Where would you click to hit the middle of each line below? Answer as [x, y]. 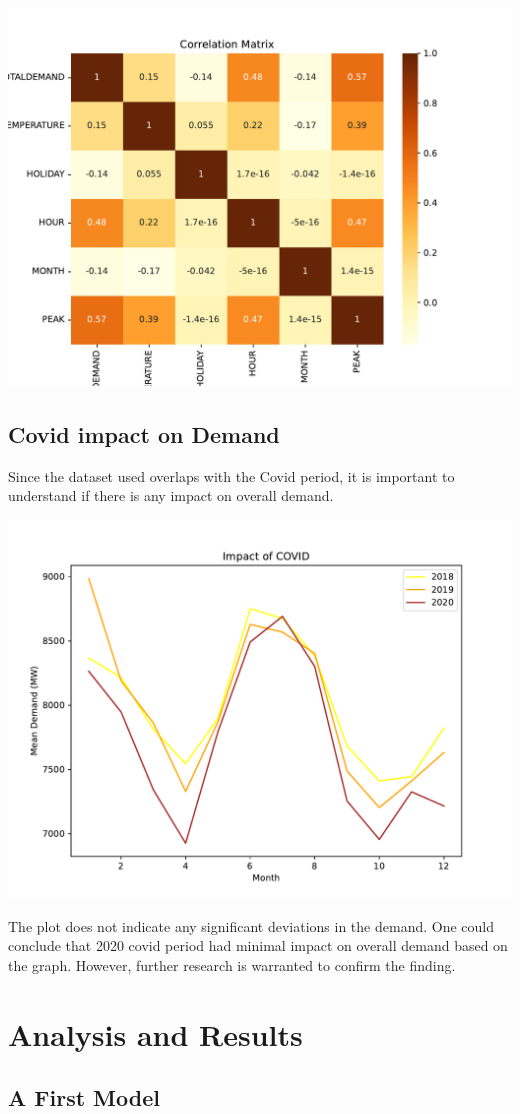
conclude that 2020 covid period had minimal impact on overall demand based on [258, 945]
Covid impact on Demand [144, 433]
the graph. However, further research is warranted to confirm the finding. [232, 964]
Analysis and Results [155, 1033]
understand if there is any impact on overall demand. [171, 495]
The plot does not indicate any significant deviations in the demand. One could [251, 925]
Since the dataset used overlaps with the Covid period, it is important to [231, 475]
